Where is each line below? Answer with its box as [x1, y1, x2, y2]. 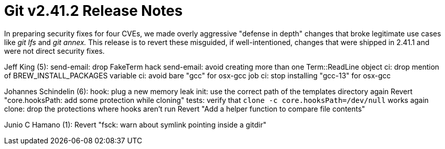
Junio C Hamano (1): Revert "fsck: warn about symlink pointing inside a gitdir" [4, 120, 267, 129]
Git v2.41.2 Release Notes [4, 2, 183, 19]
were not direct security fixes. [4, 46, 105, 55]
